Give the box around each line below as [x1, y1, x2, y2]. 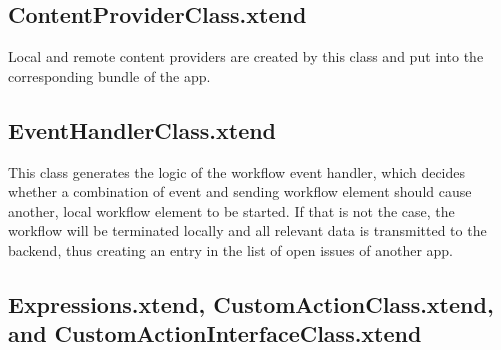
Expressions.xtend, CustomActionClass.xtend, [8, 288, 494, 319]
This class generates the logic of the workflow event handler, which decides [8, 161, 466, 182]
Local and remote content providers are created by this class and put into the [8, 46, 484, 67]
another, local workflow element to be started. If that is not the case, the [8, 200, 455, 221]
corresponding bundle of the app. [8, 65, 211, 86]
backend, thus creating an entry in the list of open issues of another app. [8, 239, 454, 260]
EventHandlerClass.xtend [8, 114, 277, 145]
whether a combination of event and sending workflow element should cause [8, 181, 472, 202]
